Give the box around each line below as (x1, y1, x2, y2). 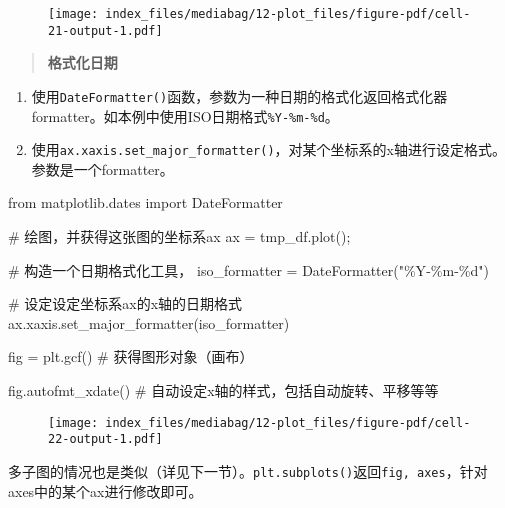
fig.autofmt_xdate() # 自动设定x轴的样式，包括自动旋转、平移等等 (8, 380, 439, 401)
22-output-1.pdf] (48, 432, 163, 447)
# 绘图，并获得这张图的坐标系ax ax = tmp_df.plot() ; (8, 226, 351, 247)
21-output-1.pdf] (48, 23, 163, 38)
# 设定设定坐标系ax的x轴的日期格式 (8, 293, 243, 314)
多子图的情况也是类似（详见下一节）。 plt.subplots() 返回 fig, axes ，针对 (8, 460, 488, 481)
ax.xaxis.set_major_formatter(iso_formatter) (8, 312, 290, 333)
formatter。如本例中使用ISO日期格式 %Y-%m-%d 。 (31, 105, 339, 126)
